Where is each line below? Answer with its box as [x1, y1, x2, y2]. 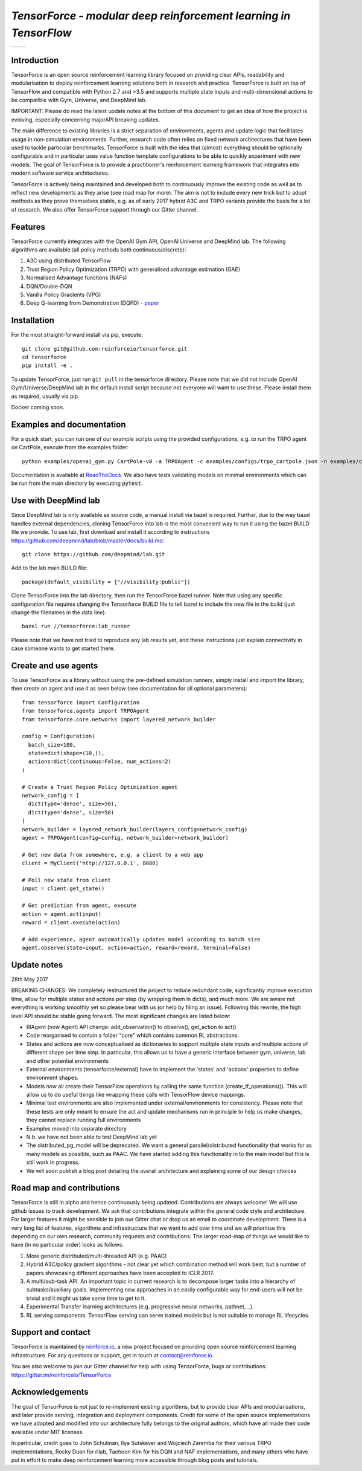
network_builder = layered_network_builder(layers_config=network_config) [22, 826, 248, 833]
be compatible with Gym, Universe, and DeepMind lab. [11, 97, 147, 104]
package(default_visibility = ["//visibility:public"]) [22, 578, 191, 585]
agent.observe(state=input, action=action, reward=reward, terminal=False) [22, 944, 251, 952]
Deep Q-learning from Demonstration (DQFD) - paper [26, 299, 159, 307]
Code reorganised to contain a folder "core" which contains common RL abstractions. [26, 1031, 240, 1039]
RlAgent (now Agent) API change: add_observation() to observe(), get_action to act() [26, 1023, 237, 1030]
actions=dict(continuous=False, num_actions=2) [28, 758, 172, 765]
